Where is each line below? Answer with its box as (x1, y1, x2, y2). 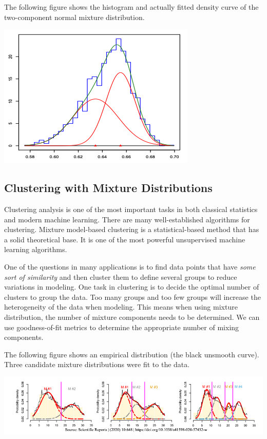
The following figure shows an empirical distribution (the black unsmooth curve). (4, 349, 259, 359)
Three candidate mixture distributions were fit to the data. (4, 359, 190, 370)
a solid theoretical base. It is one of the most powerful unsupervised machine (4, 234, 245, 244)
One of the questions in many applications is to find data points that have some (4, 261, 256, 272)
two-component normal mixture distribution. (4, 11, 145, 22)
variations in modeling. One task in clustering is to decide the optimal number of (4, 281, 259, 292)
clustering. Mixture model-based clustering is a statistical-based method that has (4, 224, 259, 235)
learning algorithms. (4, 244, 67, 255)
